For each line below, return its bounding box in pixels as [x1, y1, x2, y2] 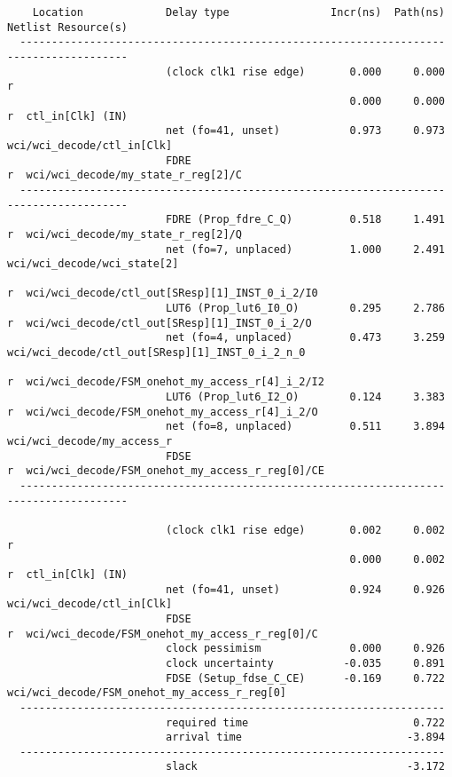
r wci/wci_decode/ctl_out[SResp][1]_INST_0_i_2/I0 [7, 287, 318, 300]
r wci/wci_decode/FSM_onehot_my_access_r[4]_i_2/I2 [7, 376, 324, 389]
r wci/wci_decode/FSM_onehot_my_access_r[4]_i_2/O [7, 405, 318, 418]
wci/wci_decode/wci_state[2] [7, 258, 179, 271]
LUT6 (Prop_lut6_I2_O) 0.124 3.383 [165, 391, 445, 404]
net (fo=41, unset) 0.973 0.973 [165, 124, 445, 138]
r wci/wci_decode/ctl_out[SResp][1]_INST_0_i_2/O [7, 316, 312, 329]
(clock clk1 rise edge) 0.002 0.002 [165, 523, 445, 536]
